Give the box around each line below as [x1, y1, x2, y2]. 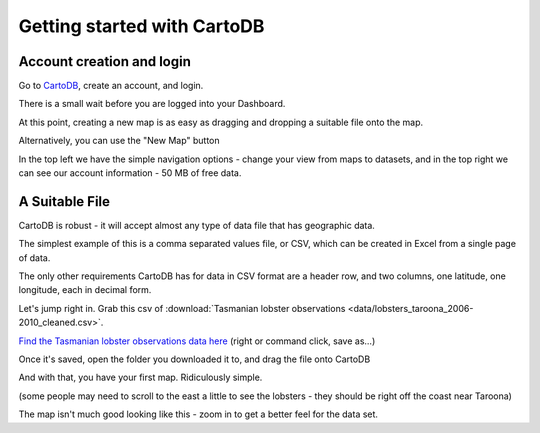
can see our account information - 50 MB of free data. [18, 167, 242, 179]
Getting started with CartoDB [18, 15, 265, 37]
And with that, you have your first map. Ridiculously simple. [18, 371, 263, 384]
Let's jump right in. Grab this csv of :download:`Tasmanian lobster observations [18, 302, 346, 314]
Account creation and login [18, 53, 192, 70]
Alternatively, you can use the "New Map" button [18, 135, 220, 147]
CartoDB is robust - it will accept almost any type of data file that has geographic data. [18, 219, 375, 231]
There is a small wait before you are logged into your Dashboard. [18, 98, 286, 110]
